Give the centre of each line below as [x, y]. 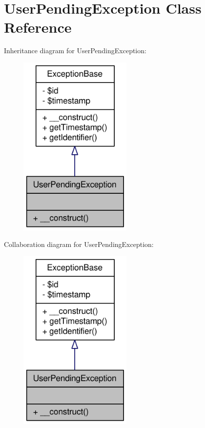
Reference [38, 27]
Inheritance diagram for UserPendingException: [75, 51]
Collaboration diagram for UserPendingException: [79, 244]
